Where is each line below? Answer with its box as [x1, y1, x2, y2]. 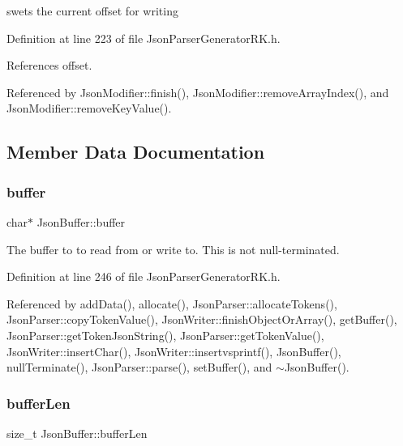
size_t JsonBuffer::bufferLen [6, 424, 148, 441]
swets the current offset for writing [6, 2, 178, 19]
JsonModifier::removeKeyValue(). [6, 100, 172, 117]
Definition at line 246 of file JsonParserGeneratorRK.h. [6, 268, 281, 285]
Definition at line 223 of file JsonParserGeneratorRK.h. [6, 29, 281, 46]
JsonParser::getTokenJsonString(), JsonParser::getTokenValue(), [6, 326, 324, 343]
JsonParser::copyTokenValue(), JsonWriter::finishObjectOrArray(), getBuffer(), [6, 311, 397, 328]
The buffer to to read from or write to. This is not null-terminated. [6, 240, 340, 257]
